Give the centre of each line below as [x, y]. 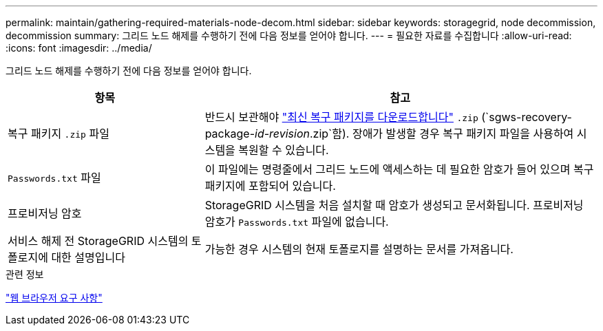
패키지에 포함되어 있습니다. [270, 186]
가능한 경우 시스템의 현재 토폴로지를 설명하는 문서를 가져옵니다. [359, 249]
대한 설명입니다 [88, 257]
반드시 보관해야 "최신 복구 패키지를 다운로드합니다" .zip [341, 117]
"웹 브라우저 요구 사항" [54, 298]
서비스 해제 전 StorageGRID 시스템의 [98, 241]
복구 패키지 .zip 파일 [59, 134]
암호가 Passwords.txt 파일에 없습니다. [297, 222]
